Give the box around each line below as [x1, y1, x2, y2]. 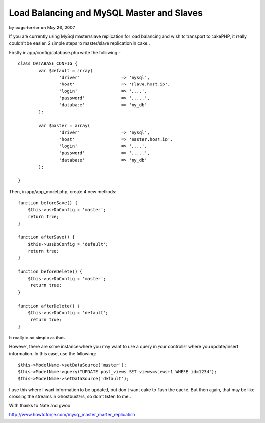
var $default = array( [38, 68, 93, 73]
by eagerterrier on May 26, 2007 [9, 25, 76, 30]
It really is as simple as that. [9, 335, 65, 340]
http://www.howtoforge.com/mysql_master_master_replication [9, 412, 135, 418]
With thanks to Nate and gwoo [9, 403, 71, 409]
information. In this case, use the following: [9, 350, 96, 356]
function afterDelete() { [18, 303, 80, 309]
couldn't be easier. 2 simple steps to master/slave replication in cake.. [9, 40, 150, 46]
